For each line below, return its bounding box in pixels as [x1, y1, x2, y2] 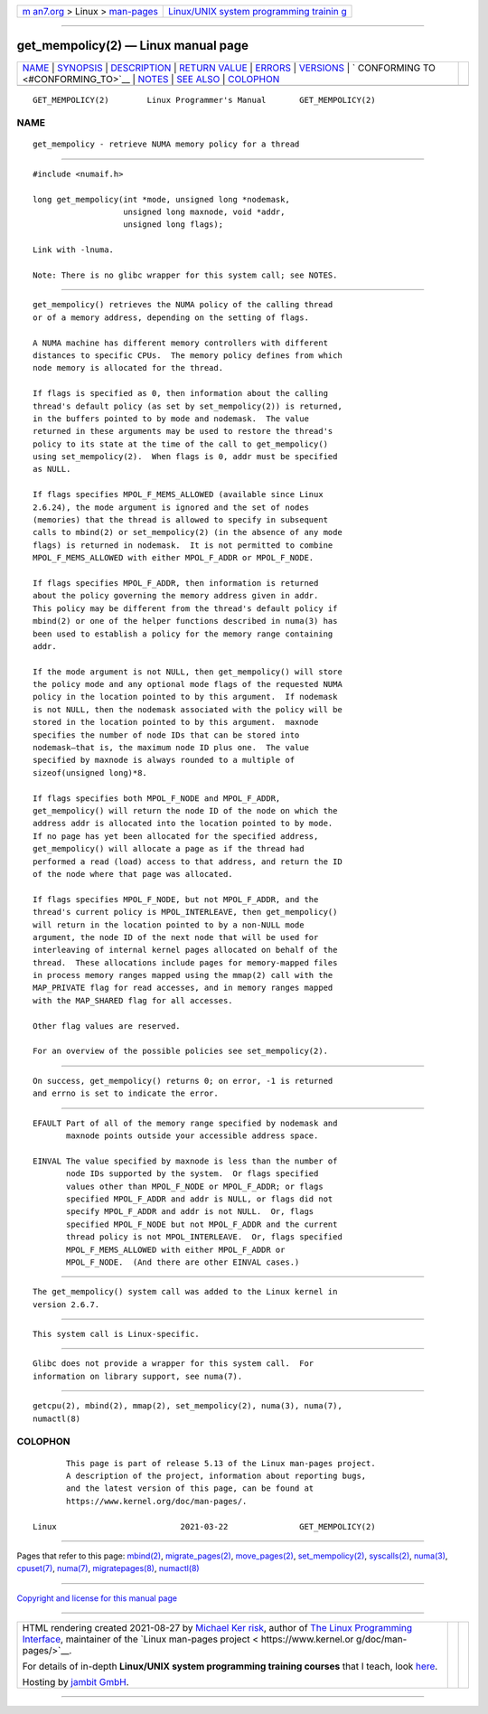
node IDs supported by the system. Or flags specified [66, 1169, 319, 1179]
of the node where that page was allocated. [33, 869, 234, 879]
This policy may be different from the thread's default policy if [33, 603, 338, 614]
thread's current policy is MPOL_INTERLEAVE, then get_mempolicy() [33, 907, 338, 918]
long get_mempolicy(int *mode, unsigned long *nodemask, [33, 194, 291, 204]
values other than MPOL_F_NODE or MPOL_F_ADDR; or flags [66, 1181, 324, 1191]
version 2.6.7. [33, 1299, 100, 1310]
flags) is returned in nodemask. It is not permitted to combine [33, 540, 333, 551]
